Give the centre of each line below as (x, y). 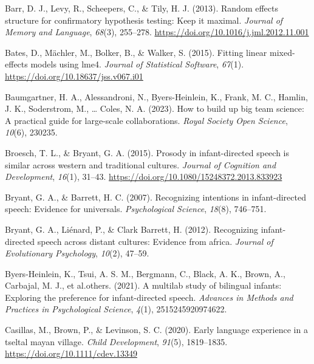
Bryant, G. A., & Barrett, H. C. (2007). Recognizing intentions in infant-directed (155, 197)
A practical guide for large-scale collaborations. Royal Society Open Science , (146, 120)
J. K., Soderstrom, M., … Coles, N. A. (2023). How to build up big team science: (155, 108)
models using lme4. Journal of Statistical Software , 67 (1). (137, 64)
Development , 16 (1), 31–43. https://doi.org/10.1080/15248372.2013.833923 (144, 177)
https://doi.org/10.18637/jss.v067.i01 (74, 76)
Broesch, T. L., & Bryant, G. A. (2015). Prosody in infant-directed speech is (147, 152)
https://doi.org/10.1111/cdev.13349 (71, 353)
